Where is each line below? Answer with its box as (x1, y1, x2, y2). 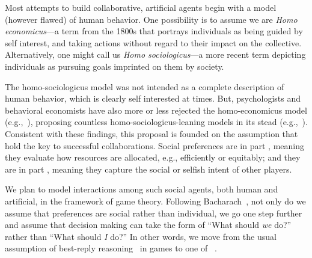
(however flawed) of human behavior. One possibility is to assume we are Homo (5, 13, 298, 25)
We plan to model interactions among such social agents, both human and (5, 183, 278, 195)
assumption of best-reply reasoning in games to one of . (5, 242, 217, 254)
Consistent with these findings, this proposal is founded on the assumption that (5, 127, 298, 140)
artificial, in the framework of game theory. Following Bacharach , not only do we (5, 194, 306, 207)
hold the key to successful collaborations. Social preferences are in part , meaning (5, 139, 304, 152)
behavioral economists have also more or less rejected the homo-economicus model (5, 103, 307, 116)
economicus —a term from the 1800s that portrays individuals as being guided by (5, 25, 303, 37)
